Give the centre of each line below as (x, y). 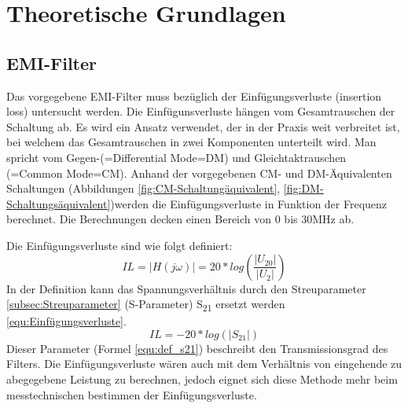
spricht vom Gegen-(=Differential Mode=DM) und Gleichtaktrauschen (176, 157)
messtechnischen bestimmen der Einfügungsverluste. (132, 394)
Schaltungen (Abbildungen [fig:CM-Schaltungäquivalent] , (143, 188)
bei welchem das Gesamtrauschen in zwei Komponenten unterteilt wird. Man (191, 142)
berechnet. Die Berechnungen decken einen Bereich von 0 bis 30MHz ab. (180, 219)
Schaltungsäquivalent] (59, 203)
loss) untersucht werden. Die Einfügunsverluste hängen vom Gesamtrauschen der (201, 111)
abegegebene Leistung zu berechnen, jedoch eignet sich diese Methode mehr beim (202, 379)
